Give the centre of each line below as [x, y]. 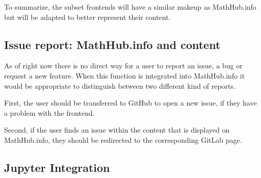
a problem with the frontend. [49, 112]
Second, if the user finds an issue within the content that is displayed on [117, 130]
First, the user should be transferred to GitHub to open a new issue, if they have [130, 103]
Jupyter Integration [57, 167]
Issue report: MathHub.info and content [112, 44]
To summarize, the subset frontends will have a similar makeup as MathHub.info [130, 7]
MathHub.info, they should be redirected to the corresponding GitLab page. [123, 139]
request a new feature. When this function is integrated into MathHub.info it [125, 75]
